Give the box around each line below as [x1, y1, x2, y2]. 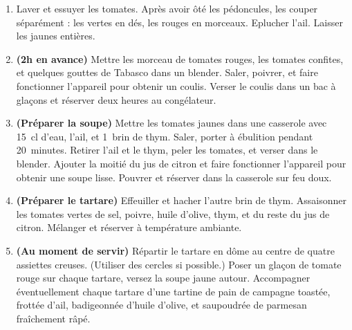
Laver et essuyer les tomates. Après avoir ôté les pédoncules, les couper [16, 1, 318, 15]
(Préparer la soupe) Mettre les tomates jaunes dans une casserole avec [16, 116, 327, 130]
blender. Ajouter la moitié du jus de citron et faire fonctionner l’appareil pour [16, 156, 346, 170]
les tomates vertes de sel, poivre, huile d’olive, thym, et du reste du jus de [16, 206, 330, 221]
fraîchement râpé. [16, 311, 91, 325]
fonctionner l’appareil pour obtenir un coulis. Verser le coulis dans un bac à [16, 78, 336, 93]
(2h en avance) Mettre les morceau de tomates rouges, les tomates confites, [16, 51, 344, 66]
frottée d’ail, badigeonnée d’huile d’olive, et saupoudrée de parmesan [16, 297, 307, 312]
